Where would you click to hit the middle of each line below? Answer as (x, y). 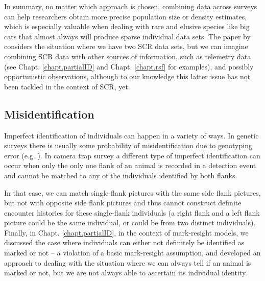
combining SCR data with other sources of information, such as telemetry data (128, 56)
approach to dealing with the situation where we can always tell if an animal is (128, 262)
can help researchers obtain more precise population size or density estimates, (126, 16)
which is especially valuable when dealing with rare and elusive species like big (127, 26)
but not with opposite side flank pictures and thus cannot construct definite (123, 203)
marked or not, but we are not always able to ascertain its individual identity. (126, 273)
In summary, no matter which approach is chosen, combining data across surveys (131, 6)
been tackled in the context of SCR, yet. (67, 86)
